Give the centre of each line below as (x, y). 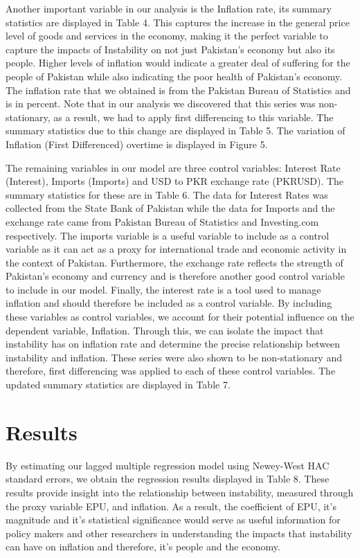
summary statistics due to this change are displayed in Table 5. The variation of (175, 130)
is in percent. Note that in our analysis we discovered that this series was (161, 103)
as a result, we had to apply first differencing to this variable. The (193, 117)
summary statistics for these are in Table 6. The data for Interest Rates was (167, 194)
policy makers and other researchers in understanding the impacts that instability (179, 533)
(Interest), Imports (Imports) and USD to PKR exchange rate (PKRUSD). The (175, 181)
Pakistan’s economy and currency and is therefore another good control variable (175, 276)
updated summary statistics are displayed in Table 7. (118, 385)
